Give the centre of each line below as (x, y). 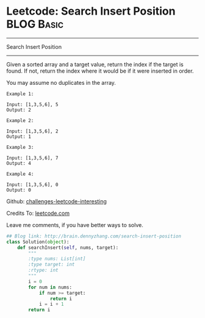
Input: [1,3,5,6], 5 (33, 104)
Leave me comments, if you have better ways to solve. (75, 225)
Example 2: (20, 120)
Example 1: (20, 94)
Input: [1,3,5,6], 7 (33, 158)
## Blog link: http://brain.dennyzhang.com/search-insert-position (94, 236)
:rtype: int (44, 270)
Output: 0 (19, 190)
